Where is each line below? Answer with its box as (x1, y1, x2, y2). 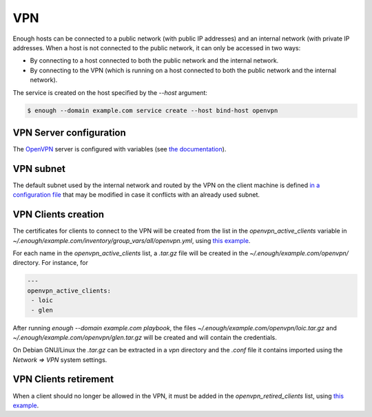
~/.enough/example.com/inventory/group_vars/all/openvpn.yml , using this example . (12, 236, 251, 244)
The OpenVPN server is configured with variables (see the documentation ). (12, 145, 227, 153)
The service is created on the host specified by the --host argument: (12, 88, 208, 96)
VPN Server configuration (12, 127, 127, 138)
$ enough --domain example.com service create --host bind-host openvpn (27, 107, 278, 115)
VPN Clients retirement (12, 374, 114, 385)
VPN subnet (12, 162, 65, 175)
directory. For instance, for (12, 259, 89, 267)
